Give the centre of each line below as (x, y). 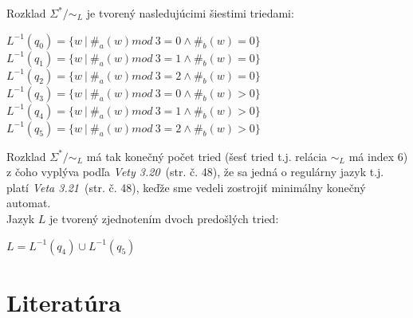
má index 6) (378, 156)
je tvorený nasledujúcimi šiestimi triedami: (190, 13)
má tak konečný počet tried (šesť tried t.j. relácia (207, 156)
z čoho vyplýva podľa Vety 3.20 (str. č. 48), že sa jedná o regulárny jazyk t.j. (195, 172)
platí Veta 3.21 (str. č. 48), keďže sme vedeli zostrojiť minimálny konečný (186, 187)
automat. (29, 203)
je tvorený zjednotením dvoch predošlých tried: (164, 218)
